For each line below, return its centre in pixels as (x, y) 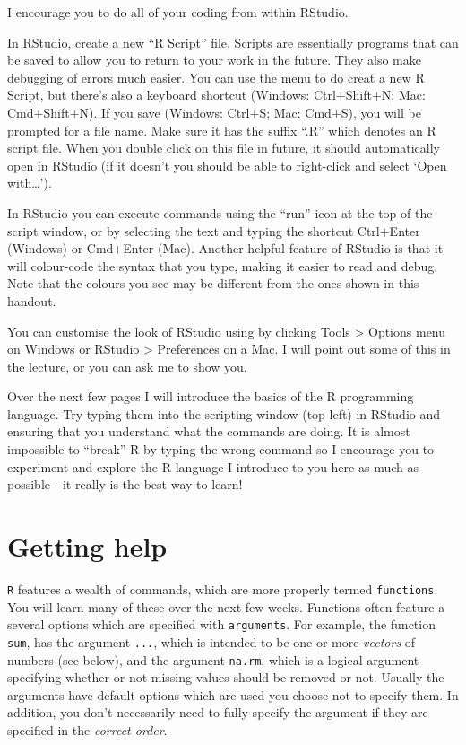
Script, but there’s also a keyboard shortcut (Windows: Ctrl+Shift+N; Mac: (216, 95)
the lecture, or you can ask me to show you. (127, 366)
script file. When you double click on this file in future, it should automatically (224, 148)
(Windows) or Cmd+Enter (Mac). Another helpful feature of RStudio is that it (225, 248)
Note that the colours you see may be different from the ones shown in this (213, 283)
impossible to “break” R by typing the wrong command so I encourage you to (221, 449)
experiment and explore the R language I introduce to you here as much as (213, 466)
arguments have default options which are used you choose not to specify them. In (233, 694)
